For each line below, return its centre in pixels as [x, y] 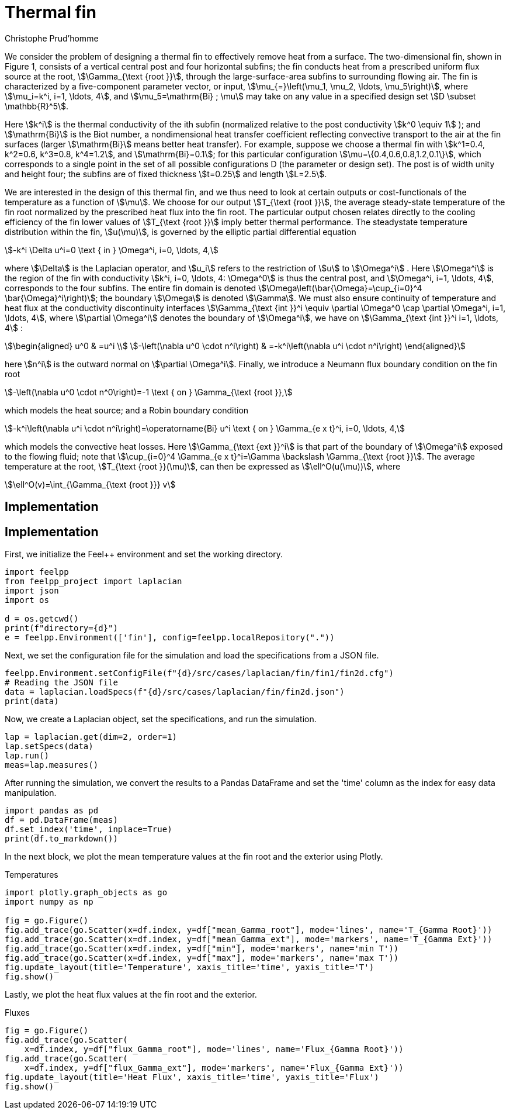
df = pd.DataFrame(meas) [61, 820]
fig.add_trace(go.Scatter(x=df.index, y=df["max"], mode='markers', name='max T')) [202, 958]
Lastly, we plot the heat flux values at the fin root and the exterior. [131, 995]
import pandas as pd [52, 811]
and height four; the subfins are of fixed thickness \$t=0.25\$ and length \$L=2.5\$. [166, 174]
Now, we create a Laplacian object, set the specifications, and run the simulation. [161, 719]
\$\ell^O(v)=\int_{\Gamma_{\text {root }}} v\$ [90, 484]
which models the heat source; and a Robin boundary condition [127, 410]
